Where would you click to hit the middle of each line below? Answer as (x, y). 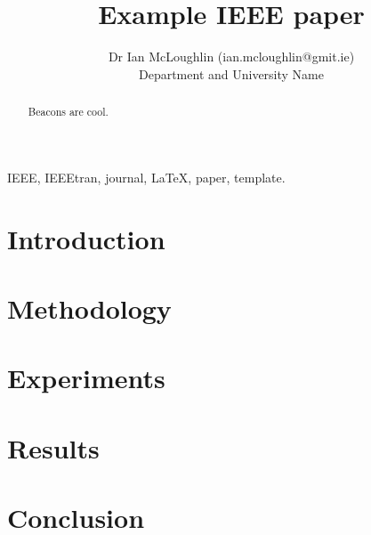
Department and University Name (231, 73)
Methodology (89, 308)
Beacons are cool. (68, 112)
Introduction (86, 238)
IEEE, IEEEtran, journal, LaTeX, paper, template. (146, 177)
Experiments (86, 378)
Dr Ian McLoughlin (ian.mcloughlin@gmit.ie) (231, 57)
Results (53, 447)
